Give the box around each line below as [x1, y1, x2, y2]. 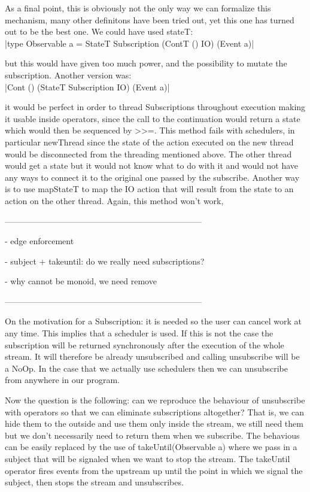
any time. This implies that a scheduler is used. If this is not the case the [5, 327, 273, 339]
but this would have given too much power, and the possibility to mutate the [5, 57, 287, 69]
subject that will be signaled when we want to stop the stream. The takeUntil [5, 452, 290, 464]
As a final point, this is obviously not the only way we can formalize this [5, 2, 271, 14]
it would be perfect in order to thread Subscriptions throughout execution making [5, 101, 306, 113]
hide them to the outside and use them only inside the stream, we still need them [5, 417, 303, 430]
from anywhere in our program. [5, 373, 120, 386]
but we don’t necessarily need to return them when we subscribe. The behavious [5, 429, 300, 441]
